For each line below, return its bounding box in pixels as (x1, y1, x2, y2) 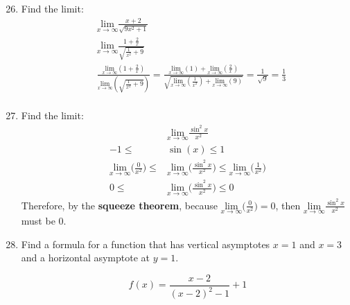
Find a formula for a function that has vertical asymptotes (21, 236, 270, 251)
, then (275, 198, 301, 212)
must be (21, 214, 55, 228)
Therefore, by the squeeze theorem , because (21, 198, 218, 212)
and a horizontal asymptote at (21, 250, 150, 265)
